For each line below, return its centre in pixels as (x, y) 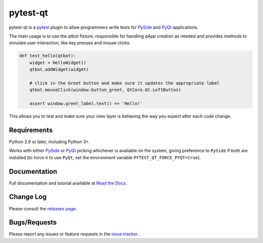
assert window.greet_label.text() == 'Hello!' (86, 104)
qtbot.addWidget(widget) (59, 70)
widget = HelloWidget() (58, 63)
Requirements (31, 130)
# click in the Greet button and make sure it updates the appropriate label (125, 83)
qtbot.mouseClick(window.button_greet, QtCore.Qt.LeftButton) (105, 90)
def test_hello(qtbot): (48, 56)
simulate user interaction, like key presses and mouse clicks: (70, 43)
